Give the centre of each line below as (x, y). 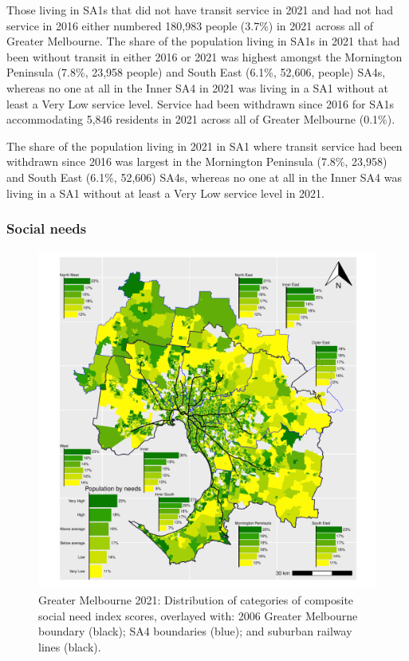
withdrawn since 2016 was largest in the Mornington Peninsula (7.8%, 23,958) (197, 161)
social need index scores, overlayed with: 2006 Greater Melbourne (198, 615)
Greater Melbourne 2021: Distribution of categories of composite (196, 599)
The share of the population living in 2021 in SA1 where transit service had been (204, 146)
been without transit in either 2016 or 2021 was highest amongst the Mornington (204, 56)
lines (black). (70, 646)
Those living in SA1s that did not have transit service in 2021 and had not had (200, 10)
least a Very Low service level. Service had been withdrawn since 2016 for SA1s (200, 103)
